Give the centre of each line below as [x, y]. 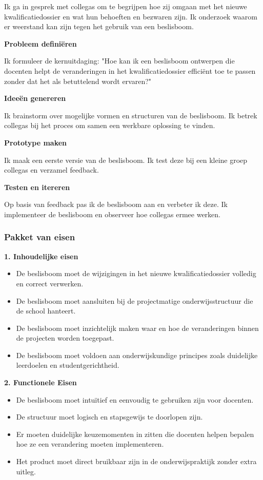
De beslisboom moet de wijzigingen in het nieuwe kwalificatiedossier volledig [136, 273]
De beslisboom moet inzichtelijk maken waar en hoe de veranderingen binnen [137, 328]
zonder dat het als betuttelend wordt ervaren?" [78, 81]
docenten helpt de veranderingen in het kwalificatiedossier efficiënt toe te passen [130, 70]
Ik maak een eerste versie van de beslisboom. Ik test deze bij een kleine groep [126, 160]
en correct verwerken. [50, 283]
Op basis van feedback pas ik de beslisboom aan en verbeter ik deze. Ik [116, 204]
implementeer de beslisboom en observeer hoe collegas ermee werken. [112, 214]
